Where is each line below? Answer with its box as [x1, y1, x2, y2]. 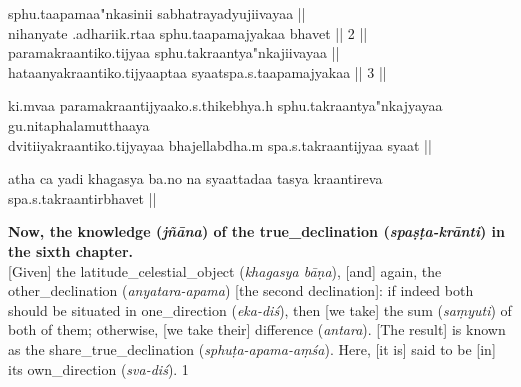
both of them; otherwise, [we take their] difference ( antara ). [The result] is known [8, 319, 506, 340]
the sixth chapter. [8, 240, 133, 261]
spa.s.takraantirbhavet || [8, 187, 157, 208]
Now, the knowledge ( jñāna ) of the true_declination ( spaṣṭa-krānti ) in [8, 221, 505, 242]
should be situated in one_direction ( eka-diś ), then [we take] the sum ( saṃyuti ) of [8, 299, 512, 320]
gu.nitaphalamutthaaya [8, 114, 150, 135]
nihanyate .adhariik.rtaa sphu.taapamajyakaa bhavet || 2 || [8, 22, 368, 43]
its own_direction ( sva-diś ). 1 [8, 358, 189, 379]
